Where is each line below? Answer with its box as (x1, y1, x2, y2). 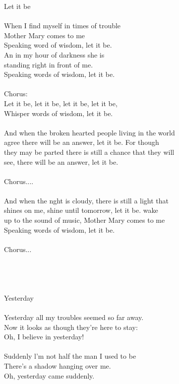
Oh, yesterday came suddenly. (4, 370, 95, 381)
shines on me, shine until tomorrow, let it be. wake (4, 205, 158, 215)
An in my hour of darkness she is (4, 49, 105, 60)
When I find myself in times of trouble (4, 20, 121, 31)
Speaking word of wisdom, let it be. (4, 40, 112, 50)
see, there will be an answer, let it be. (4, 156, 119, 167)
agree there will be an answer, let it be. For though (4, 137, 159, 147)
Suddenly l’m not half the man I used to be (4, 351, 136, 361)
